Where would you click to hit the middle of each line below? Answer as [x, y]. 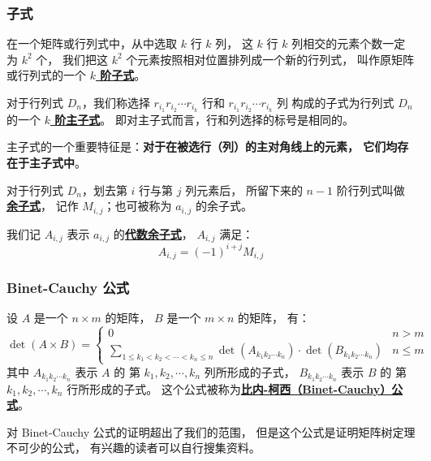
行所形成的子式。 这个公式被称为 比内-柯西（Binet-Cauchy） [229, 388]
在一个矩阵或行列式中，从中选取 [92, 43]
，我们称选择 [116, 102]
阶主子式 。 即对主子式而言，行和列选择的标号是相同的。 [205, 119]
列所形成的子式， [250, 371]
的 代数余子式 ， [153, 233]
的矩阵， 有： [274, 318]
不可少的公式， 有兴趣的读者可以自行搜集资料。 [134, 448]
